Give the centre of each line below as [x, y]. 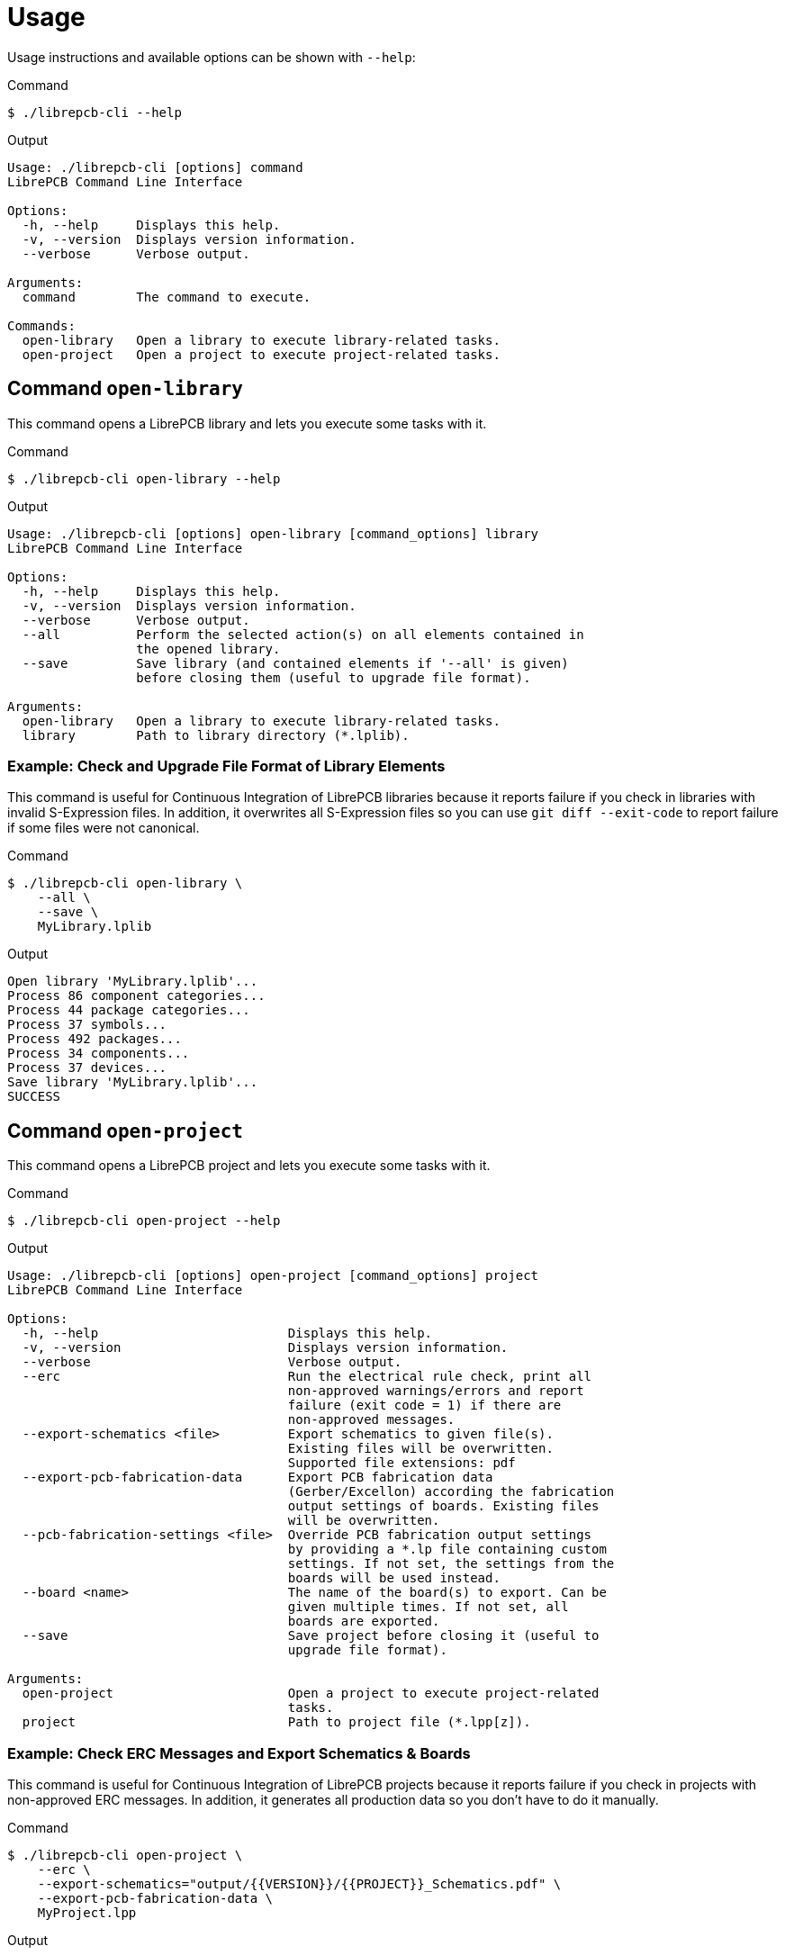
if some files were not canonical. [104, 828]
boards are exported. [364, 1622]
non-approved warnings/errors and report [436, 1391]
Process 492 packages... [95, 1039]
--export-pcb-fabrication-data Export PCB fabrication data [257, 1478]
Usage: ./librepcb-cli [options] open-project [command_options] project [273, 1276]
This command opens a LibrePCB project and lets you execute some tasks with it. [249, 1166]
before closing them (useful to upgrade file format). [334, 677]
